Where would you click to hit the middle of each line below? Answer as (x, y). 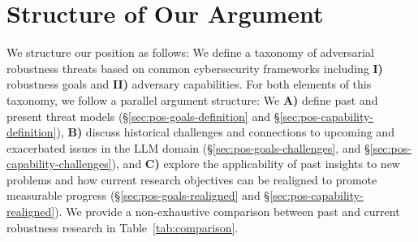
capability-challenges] (59, 164)
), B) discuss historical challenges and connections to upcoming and (225, 132)
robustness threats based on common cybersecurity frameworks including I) (195, 68)
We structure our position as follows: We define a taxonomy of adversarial (190, 52)
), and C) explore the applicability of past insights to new (256, 164)
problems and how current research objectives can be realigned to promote (192, 179)
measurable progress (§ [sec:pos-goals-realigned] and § (138, 195)
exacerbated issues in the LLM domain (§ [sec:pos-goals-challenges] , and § (188, 147)
